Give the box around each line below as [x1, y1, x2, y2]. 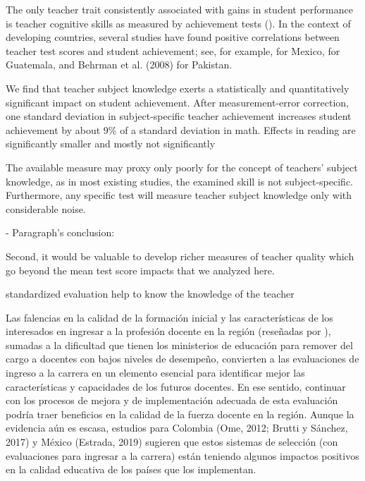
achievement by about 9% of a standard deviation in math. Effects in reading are [6, 122, 356, 137]
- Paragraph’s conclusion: [6, 225, 115, 240]
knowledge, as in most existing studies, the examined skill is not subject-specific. [6, 173, 353, 188]
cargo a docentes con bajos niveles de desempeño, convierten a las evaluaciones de [6, 351, 359, 366]
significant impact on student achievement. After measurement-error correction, [6, 95, 349, 109]
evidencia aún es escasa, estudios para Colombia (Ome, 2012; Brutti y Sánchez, [6, 420, 348, 435]
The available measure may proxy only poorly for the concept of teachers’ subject [6, 159, 358, 174]
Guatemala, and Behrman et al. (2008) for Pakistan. [6, 57, 233, 72]
